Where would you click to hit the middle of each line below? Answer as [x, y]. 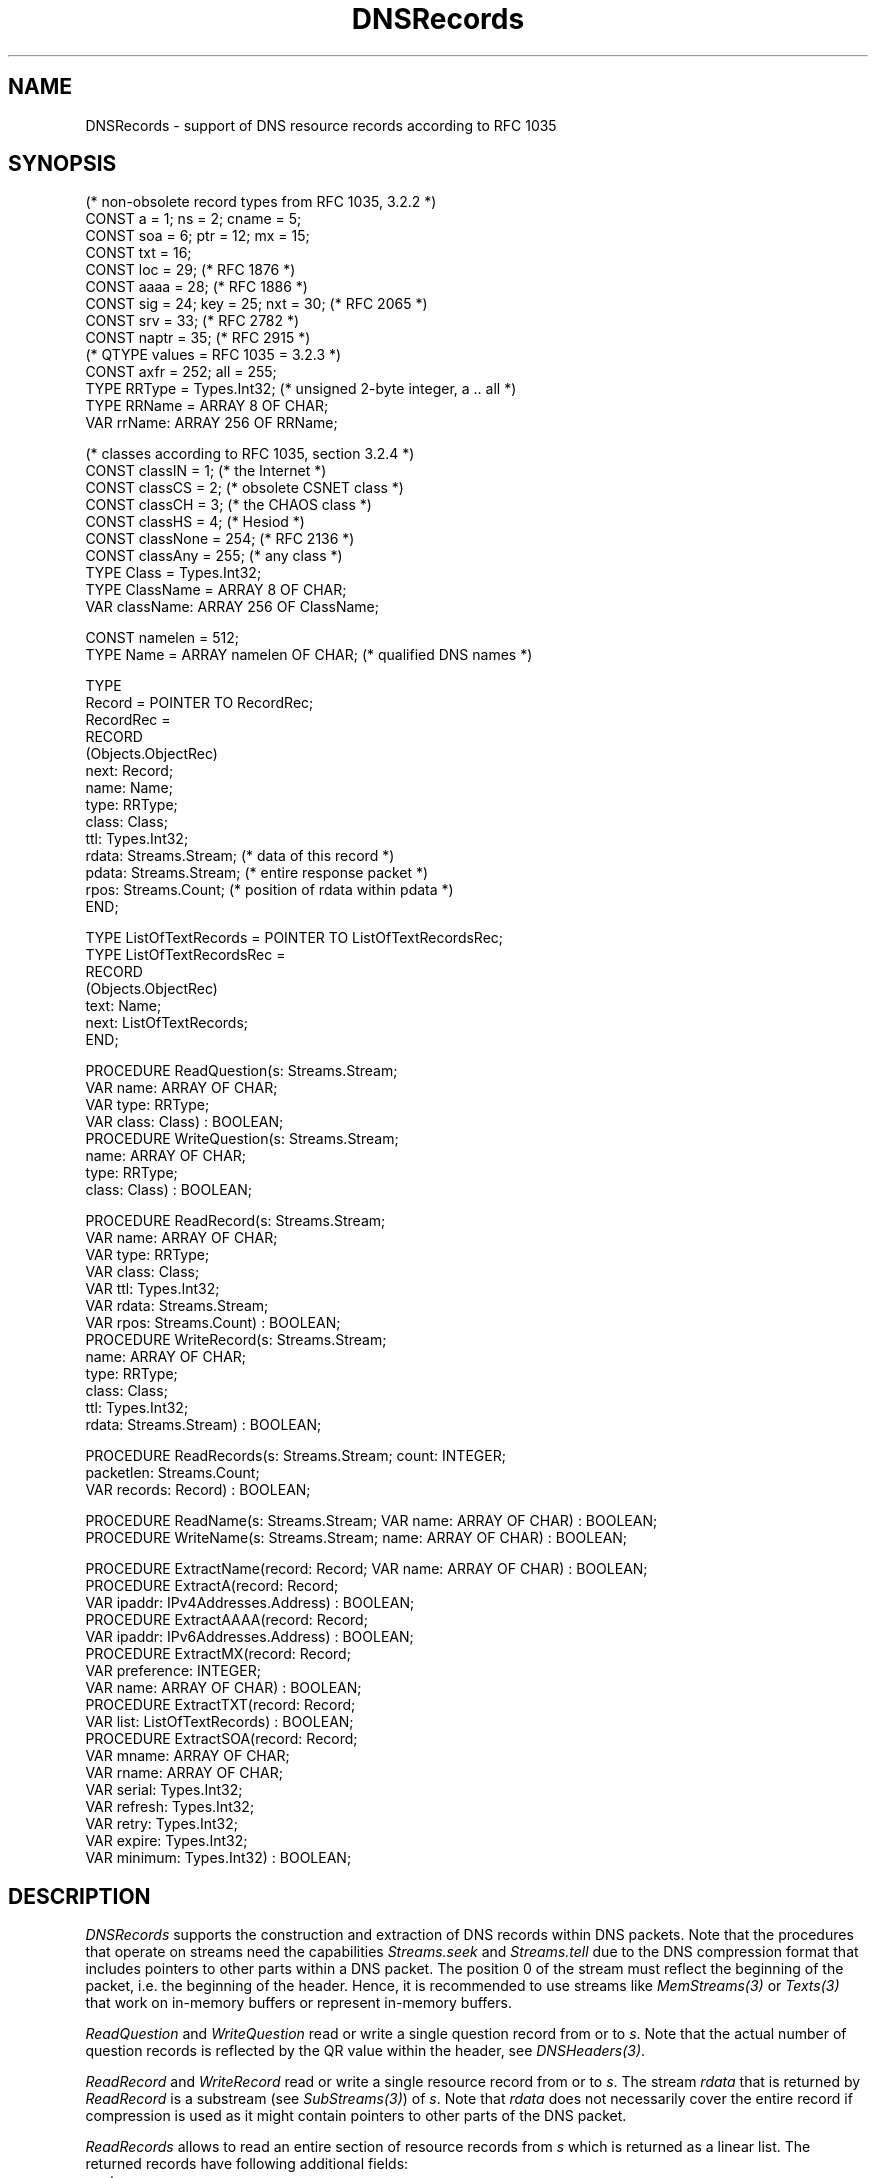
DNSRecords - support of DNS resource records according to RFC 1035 [321, 125]
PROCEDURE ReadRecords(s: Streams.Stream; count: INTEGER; [295, 1456]
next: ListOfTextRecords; [167, 1023]
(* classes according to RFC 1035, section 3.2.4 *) [250, 454]
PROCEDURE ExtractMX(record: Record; [218, 1654]
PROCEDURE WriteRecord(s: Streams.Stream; [236, 1340]
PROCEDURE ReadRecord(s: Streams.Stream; [235, 1221]
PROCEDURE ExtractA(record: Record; [212, 1586]
